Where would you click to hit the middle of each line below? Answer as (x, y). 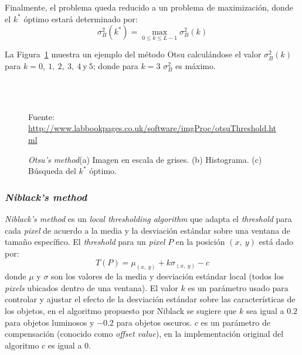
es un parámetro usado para (238, 287)
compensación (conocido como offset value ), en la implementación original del (144, 334)
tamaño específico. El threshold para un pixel (85, 242)
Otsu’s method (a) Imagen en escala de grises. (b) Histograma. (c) (145, 159)
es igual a (65, 345)
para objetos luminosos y (50, 322)
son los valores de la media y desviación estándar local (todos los (167, 276)
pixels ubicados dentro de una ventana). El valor (91, 287)
